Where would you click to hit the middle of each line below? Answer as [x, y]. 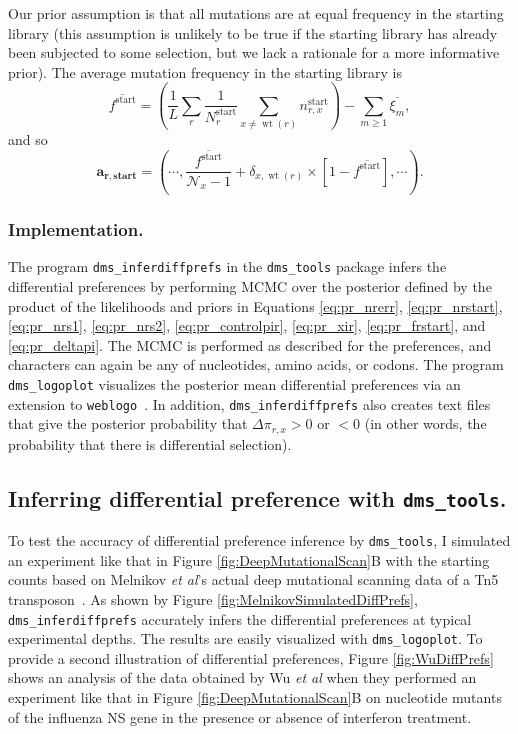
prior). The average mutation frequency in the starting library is [205, 71]
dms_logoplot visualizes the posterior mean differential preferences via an [234, 383]
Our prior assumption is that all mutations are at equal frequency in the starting [256, 13]
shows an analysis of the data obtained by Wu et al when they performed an [242, 677]
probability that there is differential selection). [150, 443]
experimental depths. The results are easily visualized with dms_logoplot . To [245, 638]
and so [28, 139]
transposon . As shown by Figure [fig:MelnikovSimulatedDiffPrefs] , [213, 598]
